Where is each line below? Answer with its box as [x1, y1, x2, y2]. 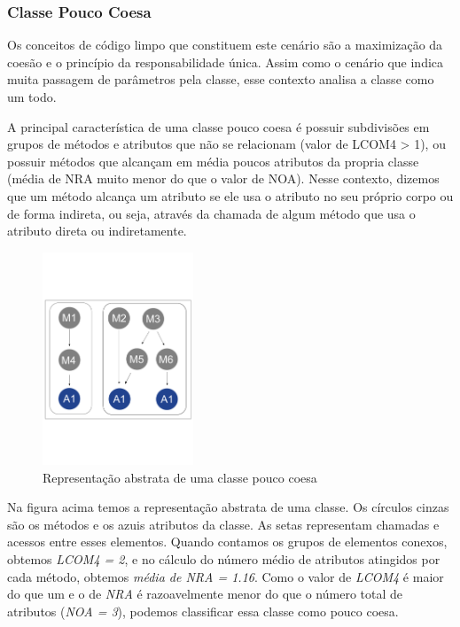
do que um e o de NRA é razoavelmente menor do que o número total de [7, 584, 403, 603]
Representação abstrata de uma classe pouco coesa [43, 468, 317, 486]
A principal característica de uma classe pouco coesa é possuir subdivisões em [7, 117, 430, 135]
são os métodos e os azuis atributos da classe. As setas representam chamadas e [7, 515, 440, 533]
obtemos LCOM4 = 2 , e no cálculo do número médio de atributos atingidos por [7, 549, 441, 568]
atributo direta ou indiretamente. [7, 221, 187, 240]
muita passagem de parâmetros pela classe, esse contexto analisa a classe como [7, 70, 434, 89]
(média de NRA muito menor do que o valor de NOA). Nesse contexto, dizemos [7, 169, 440, 188]
